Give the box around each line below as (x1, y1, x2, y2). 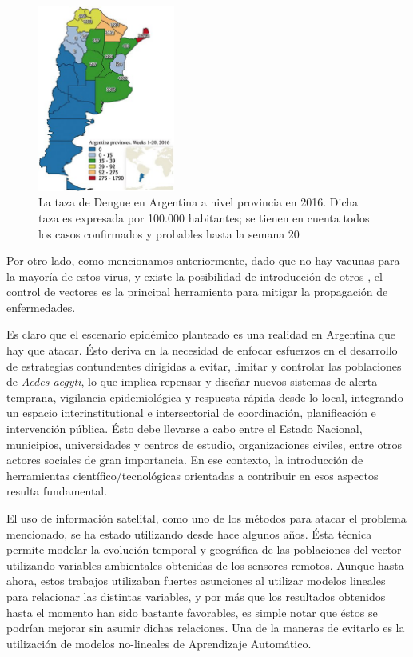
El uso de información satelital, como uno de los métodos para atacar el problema (6, 510, 407, 526)
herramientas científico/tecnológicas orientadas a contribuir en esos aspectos (6, 467, 379, 483)
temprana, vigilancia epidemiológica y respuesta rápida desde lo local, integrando (6, 388, 403, 405)
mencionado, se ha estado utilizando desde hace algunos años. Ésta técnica (6, 525, 372, 542)
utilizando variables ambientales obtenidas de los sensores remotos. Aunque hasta (6, 556, 404, 573)
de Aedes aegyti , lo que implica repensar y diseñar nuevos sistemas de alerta (6, 373, 378, 390)
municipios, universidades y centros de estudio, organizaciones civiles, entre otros (6, 435, 403, 452)
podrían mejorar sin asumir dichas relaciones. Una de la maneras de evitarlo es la (6, 619, 405, 636)
